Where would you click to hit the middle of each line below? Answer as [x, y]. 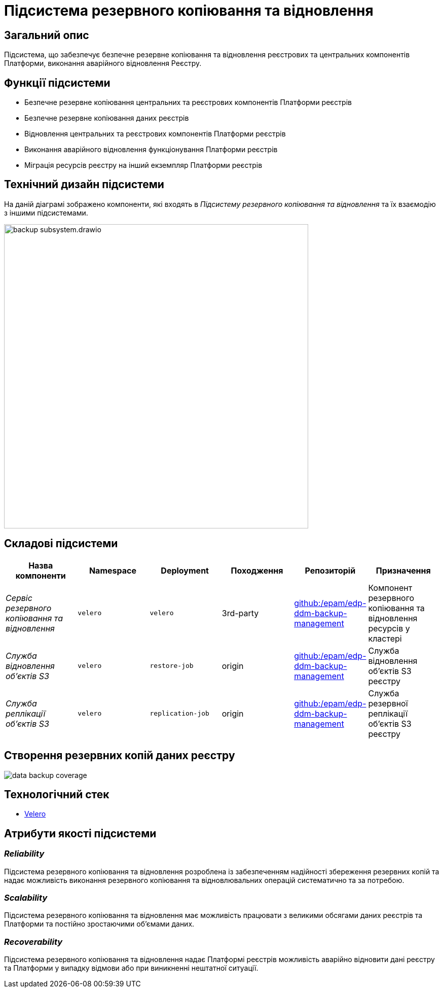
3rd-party [240, 613]
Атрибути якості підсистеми [80, 833]
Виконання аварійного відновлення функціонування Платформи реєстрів [151, 150]
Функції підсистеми [57, 83]
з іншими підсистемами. [46, 212]
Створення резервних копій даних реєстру [120, 756]
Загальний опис [47, 35]
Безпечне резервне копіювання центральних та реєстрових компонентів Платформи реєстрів [188, 102]
